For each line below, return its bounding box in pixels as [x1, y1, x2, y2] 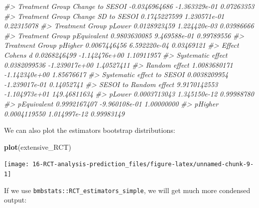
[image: [4, 161, 29, 168]
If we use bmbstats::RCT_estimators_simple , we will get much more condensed [4, 185, 251, 195]
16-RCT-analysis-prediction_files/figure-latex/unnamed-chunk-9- [32, 161, 254, 168]
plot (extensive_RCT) [4, 141, 71, 152]
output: [4, 195, 27, 205]
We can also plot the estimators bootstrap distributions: [4, 125, 175, 135]
